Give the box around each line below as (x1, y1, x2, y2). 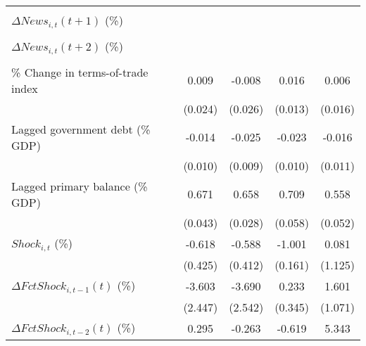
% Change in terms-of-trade (11, 63, 149, 80)
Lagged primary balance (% (11, 177, 148, 194)
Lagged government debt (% (11, 120, 151, 137)
